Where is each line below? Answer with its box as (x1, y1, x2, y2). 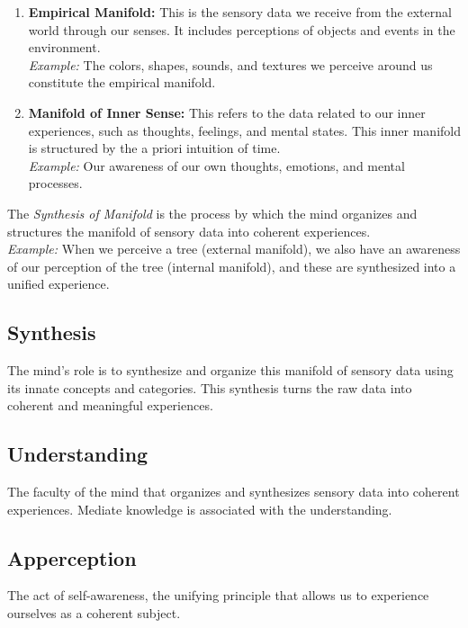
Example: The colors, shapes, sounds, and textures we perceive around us (28, 55, 433, 74)
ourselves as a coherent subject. (7, 604, 181, 623)
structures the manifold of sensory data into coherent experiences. (7, 221, 371, 240)
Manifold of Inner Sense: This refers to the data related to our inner (28, 103, 426, 121)
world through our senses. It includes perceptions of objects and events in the (28, 20, 455, 39)
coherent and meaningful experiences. (7, 396, 213, 415)
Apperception (7, 543, 137, 571)
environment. (28, 38, 101, 57)
